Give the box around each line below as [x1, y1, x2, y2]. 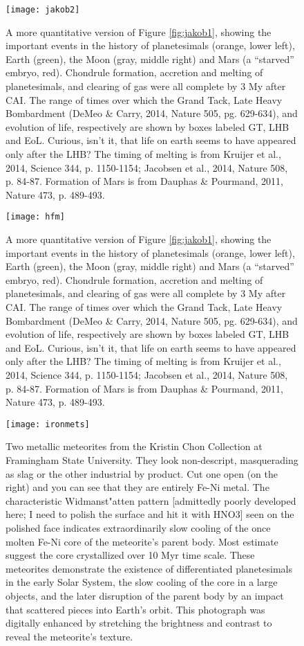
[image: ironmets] [6, 419, 90, 429]
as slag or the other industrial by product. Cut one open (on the [6, 466, 278, 481]
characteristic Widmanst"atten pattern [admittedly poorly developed [6, 493, 296, 508]
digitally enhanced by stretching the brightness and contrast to [6, 616, 272, 630]
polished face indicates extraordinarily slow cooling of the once [6, 520, 271, 535]
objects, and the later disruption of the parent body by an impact [6, 588, 284, 602]
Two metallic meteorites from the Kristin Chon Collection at [6, 439, 263, 454]
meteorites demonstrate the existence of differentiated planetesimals [6, 561, 293, 575]
